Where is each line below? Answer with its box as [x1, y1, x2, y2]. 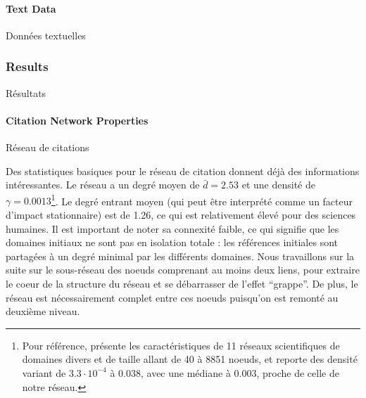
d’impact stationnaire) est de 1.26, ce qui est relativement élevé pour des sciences [6, 207, 356, 222]
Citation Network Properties [6, 113, 149, 127]
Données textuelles [6, 27, 86, 42]
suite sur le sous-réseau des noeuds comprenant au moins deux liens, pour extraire [6, 262, 360, 277]
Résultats [6, 85, 46, 100]
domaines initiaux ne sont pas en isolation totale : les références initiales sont [6, 235, 338, 250]
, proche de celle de [256, 365, 339, 380]
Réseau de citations [6, 140, 89, 154]
